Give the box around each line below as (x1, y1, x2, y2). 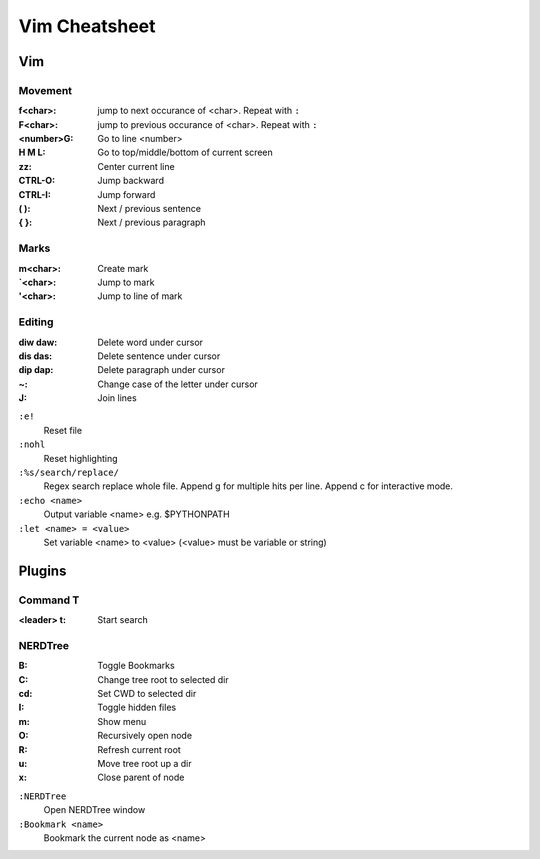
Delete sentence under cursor (97, 350, 221, 362)
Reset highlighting (43, 452, 119, 464)
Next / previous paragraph (97, 216, 206, 229)
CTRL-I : (18, 188, 52, 200)
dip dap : (18, 364, 54, 376)
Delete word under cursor (97, 336, 204, 348)
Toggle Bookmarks (97, 660, 175, 672)
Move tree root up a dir (97, 758, 192, 769)
